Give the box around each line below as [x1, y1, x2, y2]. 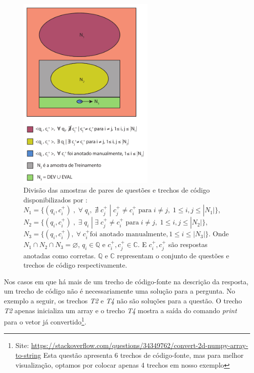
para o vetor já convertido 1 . [4, 315, 86, 326]
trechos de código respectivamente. [23, 260, 127, 270]
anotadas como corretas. [23, 250, 96, 260]
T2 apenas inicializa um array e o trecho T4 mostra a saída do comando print [4, 305, 237, 315]
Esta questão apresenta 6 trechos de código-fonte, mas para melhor [43, 350, 244, 360]
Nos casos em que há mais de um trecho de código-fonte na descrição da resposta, [4, 276, 249, 286]
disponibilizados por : [23, 194, 87, 204]
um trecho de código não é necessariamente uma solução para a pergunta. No [4, 286, 235, 296]
